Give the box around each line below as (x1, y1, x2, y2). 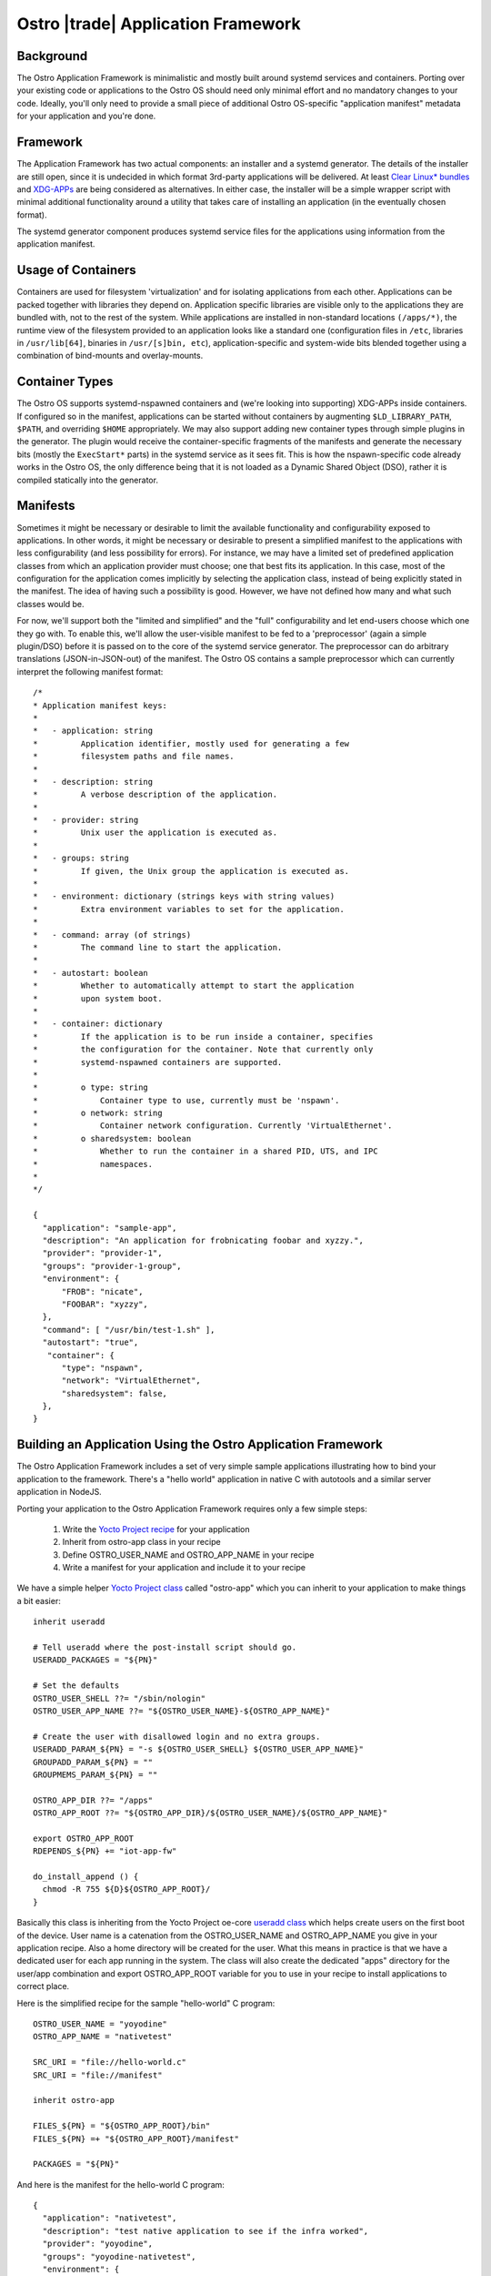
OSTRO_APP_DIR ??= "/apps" (33, 1794, 154, 1805)
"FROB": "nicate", (61, 1286, 144, 1296)
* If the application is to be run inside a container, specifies (33, 1031, 374, 1041)
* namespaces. (33, 1159, 154, 1169)
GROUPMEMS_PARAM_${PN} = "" (33, 1769, 158, 1780)
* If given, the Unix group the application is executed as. (33, 866, 350, 876)
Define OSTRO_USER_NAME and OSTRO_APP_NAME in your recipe (62, 1549, 315, 1560)
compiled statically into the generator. (16, 474, 159, 485)
